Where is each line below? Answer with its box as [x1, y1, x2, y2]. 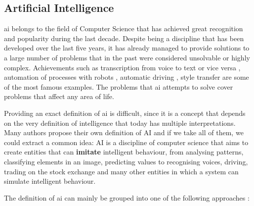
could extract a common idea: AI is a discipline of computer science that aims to [4, 137, 249, 147]
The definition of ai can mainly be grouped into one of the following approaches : [4, 192, 250, 203]
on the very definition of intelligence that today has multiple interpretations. [4, 117, 236, 128]
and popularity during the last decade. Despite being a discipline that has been [4, 33, 244, 43]
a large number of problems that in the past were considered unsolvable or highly [4, 52, 250, 62]
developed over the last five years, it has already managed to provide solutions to [4, 43, 250, 53]
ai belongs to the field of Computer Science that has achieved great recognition [4, 23, 243, 34]
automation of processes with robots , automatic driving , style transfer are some [4, 72, 249, 82]
